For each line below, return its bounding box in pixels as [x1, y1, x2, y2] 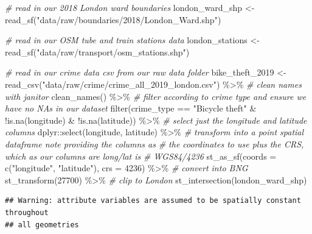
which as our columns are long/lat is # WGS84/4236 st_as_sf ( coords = [5, 149, 277, 162]
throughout [5, 208, 49, 217]
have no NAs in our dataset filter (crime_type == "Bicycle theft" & [5, 102, 257, 115]
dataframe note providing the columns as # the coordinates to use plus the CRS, [5, 137, 304, 150]
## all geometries [5, 220, 79, 229]
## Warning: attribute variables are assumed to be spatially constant [5, 196, 301, 205]
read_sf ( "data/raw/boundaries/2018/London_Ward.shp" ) [5, 13, 221, 26]
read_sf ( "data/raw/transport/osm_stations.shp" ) [5, 45, 190, 58]
